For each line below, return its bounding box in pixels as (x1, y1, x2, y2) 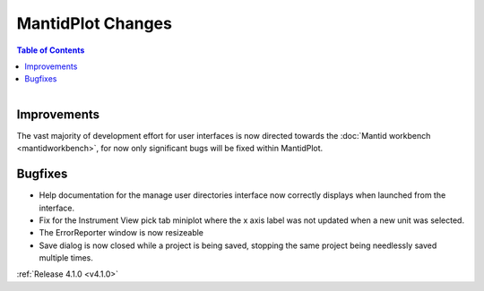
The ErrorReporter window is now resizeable (39, 227, 204, 238)
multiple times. (39, 252, 93, 263)
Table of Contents (16, 45, 85, 56)
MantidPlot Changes (16, 13, 172, 33)
